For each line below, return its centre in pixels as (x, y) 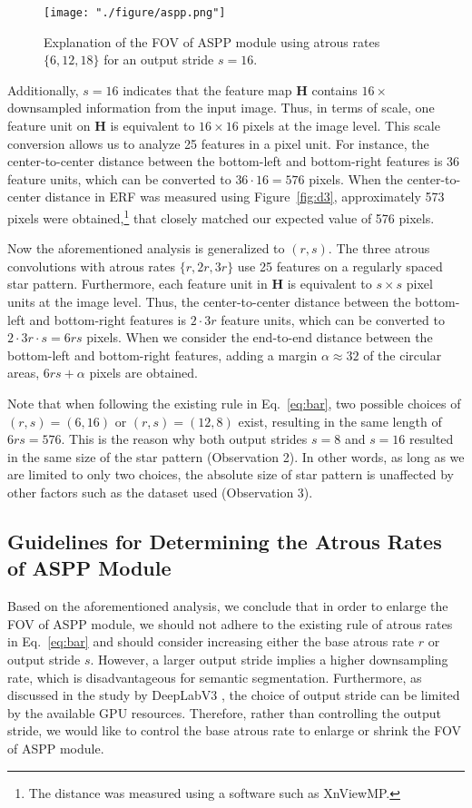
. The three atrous (379, 248)
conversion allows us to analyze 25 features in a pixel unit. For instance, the (218, 143)
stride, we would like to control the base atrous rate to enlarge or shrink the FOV (235, 730)
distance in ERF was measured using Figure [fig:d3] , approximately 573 (245, 197)
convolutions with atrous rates (92, 266)
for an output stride (159, 59)
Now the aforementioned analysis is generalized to (146, 248)
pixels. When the (356, 178)
